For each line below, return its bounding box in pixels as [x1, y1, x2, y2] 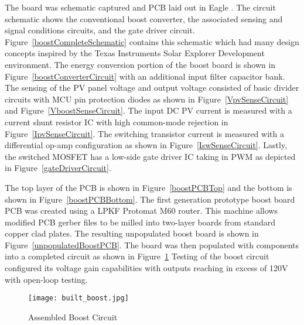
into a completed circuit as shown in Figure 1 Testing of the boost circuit [5, 250, 269, 262]
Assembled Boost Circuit [28, 310, 118, 323]
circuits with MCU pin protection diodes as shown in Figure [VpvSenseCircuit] [5, 93, 289, 105]
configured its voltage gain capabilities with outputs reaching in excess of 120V [5, 262, 288, 274]
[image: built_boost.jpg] [28, 294, 129, 303]
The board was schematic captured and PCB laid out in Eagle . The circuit [5, 1, 276, 13]
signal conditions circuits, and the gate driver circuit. [5, 24, 195, 36]
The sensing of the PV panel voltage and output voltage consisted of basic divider [5, 81, 299, 94]
